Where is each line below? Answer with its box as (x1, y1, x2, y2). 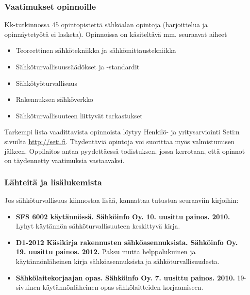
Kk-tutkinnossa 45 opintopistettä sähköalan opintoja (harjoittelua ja (4, 19, 208, 30)
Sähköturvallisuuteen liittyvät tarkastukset (16, 110, 143, 120)
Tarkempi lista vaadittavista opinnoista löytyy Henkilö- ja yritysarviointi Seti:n (4, 127, 240, 137)
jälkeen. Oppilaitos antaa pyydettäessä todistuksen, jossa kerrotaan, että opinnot (4, 146, 245, 156)
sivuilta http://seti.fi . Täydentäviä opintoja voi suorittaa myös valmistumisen (4, 136, 234, 146)
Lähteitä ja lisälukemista (4, 176, 102, 188)
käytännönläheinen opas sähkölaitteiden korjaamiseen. (42, 282, 203, 292)
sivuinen (16, 282, 41, 292)
